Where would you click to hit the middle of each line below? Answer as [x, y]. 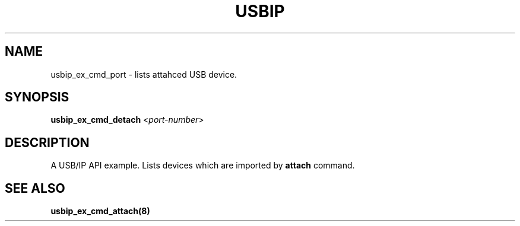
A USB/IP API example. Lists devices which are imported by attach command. [203, 165]
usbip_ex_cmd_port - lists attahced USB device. [144, 74]
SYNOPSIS [37, 97]
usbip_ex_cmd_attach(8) [100, 211]
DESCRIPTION [47, 142]
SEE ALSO [35, 188]
